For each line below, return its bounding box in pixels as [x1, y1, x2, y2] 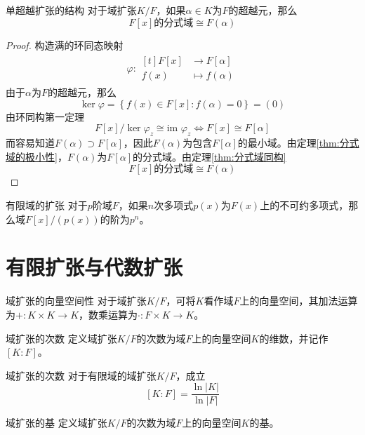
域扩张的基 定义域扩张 [6, 415, 107, 430]
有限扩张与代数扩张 [6, 253, 183, 281]
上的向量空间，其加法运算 [239, 293, 358, 308]
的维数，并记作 [259, 330, 328, 345]
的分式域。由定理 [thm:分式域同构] [133, 149, 286, 163]
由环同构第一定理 [6, 109, 84, 123]
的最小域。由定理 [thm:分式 [237, 135, 359, 150]
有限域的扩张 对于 [6, 198, 88, 213]
